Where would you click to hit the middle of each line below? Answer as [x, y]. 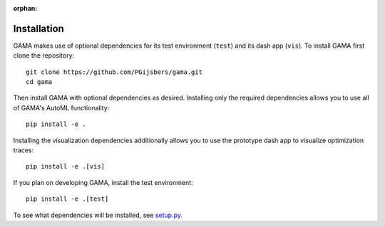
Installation [38, 28]
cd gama [39, 82]
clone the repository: [44, 56]
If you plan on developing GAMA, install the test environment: [103, 182]
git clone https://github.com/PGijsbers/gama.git [114, 72]
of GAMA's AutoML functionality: [61, 107]
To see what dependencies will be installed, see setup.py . [98, 215]
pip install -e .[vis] [66, 167]
